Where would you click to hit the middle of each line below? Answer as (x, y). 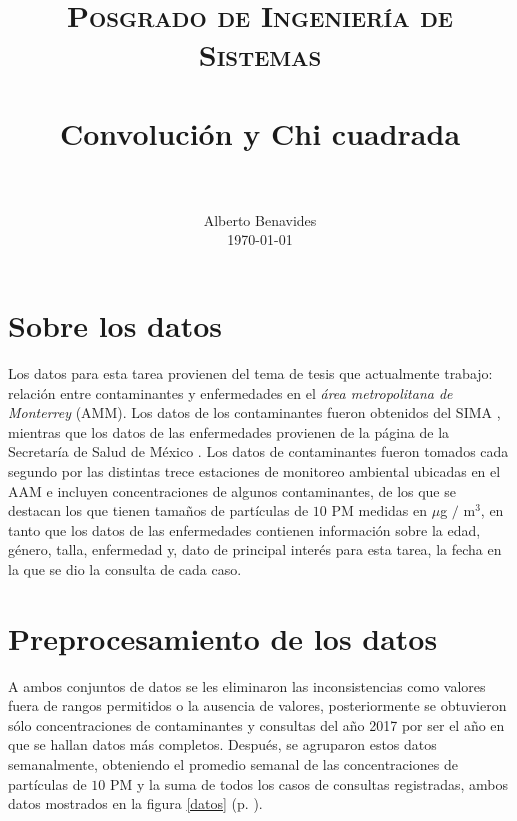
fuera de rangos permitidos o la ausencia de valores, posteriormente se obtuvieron (257, 705)
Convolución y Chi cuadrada (260, 132)
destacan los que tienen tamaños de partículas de (158, 510)
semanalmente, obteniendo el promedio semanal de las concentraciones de (233, 764)
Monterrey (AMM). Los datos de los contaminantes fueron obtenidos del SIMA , (254, 412)
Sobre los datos (115, 325)
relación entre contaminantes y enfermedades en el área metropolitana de (230, 392)
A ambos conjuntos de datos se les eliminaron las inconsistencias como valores (247, 685)
